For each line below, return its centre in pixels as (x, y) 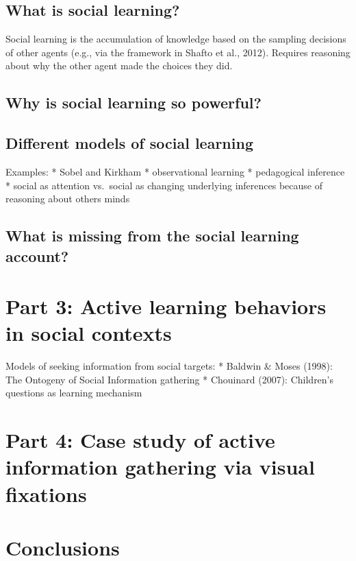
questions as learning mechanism (74, 393)
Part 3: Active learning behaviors (166, 306)
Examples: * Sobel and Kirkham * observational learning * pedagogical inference (175, 171)
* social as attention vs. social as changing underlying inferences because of (164, 185)
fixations (46, 493)
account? (37, 255)
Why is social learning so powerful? (133, 103)
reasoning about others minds (68, 199)
